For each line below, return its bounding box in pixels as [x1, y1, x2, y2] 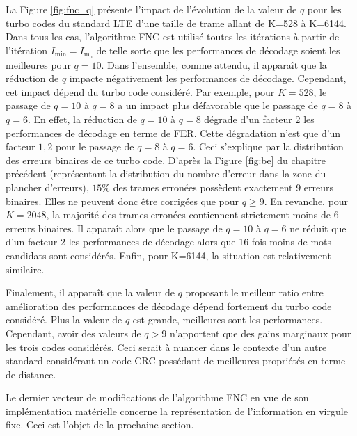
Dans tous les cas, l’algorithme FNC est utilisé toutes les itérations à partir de [6, 29, 340, 44]
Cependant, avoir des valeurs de [6, 325, 141, 340]
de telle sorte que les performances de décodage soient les [96, 42, 340, 57]
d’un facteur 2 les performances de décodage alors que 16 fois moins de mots [6, 234, 332, 249]
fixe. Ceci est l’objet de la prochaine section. [6, 417, 194, 432]
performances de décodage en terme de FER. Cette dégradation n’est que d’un [6, 125, 341, 140]
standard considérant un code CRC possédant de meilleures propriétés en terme [6, 353, 346, 368]
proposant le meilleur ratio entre [185, 285, 324, 300]
